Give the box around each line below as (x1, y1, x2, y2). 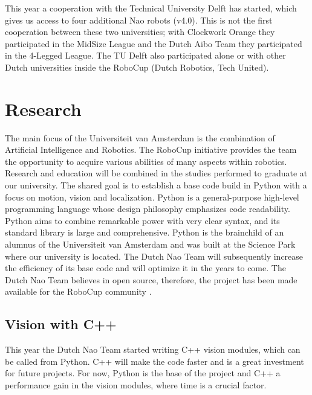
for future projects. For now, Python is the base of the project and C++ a (5, 367, 281, 379)
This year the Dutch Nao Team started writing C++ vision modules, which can (5, 343, 301, 356)
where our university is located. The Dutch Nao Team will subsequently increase (5, 249, 304, 262)
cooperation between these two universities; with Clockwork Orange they (5, 25, 275, 38)
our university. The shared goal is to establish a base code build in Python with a (5, 179, 307, 191)
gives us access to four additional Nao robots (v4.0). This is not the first (5, 13, 273, 26)
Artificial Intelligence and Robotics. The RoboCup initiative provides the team (5, 143, 297, 156)
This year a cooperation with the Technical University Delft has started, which (5, 2, 297, 14)
